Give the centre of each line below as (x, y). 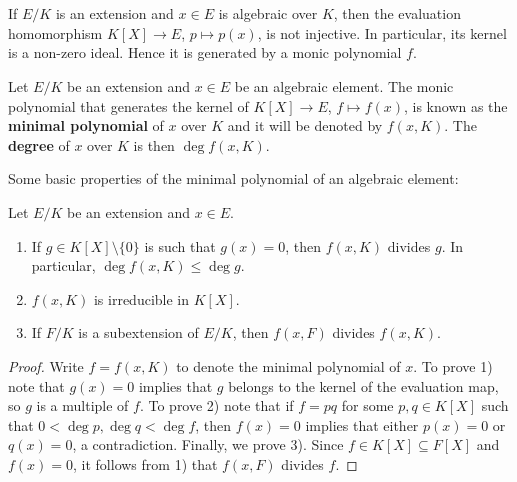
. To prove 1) (453, 365)
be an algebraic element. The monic (344, 85)
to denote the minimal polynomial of (288, 365)
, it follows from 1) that (145, 463)
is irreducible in (141, 298)
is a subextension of (138, 332)
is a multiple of (82, 405)
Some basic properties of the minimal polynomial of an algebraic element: (233, 178)
